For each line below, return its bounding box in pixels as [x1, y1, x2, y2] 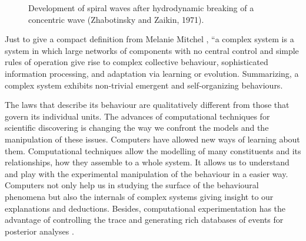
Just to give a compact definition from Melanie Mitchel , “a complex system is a [5, 33, 294, 45]
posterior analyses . [5, 225, 74, 237]
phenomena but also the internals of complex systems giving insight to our [5, 190, 274, 202]
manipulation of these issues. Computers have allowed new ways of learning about [5, 133, 300, 145]
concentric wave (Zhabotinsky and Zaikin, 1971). [28, 13, 204, 25]
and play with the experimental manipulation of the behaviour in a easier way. [5, 167, 288, 179]
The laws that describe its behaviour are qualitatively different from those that [5, 99, 290, 111]
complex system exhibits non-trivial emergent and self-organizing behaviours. [5, 79, 283, 91]
